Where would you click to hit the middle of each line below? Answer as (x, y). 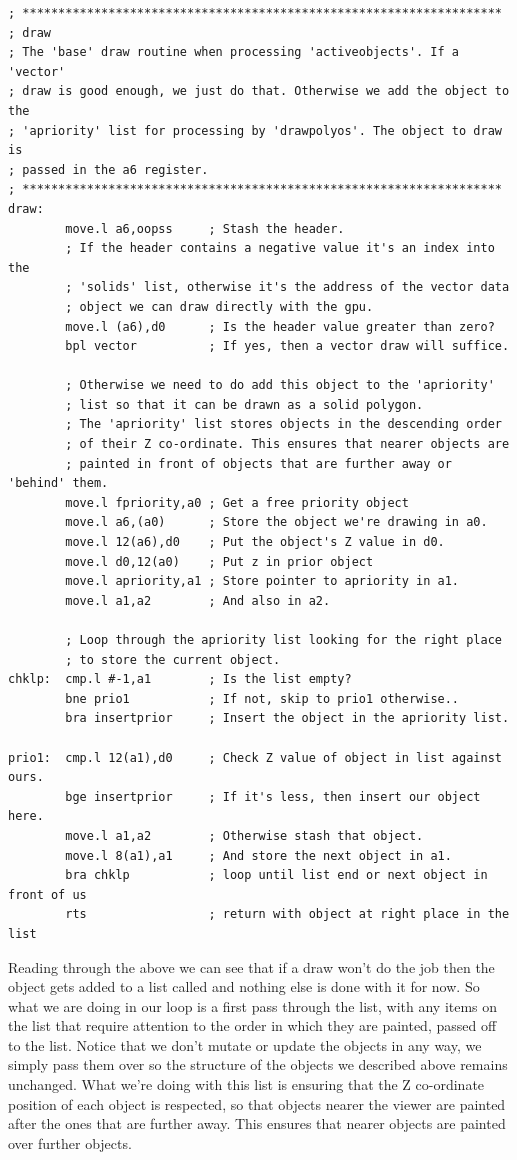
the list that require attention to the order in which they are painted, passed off (252, 1025)
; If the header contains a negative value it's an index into (280, 248)
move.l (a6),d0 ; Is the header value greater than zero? (280, 326)
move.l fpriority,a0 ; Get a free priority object (237, 502)
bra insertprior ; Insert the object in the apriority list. (287, 718)
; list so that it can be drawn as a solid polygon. (244, 404)
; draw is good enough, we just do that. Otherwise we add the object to (259, 91)
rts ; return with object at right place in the (287, 914)
